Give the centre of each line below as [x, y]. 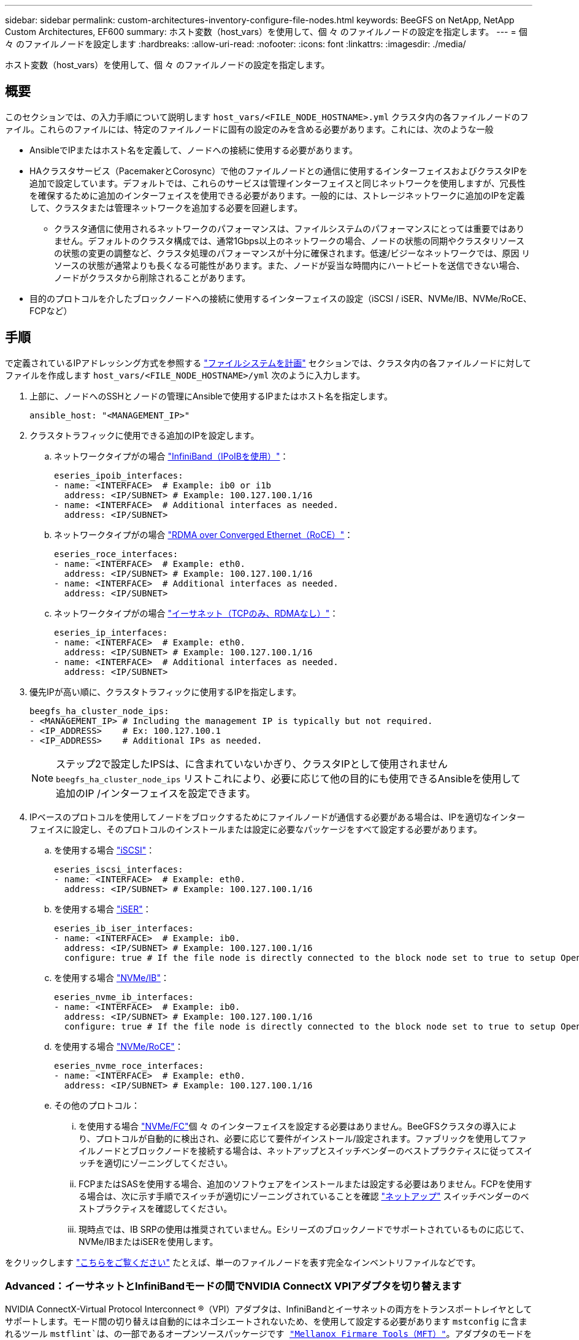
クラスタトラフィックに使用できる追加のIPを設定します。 [144, 435]
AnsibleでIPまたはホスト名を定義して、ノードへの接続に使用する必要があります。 [194, 150]
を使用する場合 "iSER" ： [103, 909]
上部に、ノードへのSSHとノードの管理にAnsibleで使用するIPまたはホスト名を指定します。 [211, 396]
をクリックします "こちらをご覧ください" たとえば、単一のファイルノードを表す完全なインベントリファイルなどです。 [243, 1262]
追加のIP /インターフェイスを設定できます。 [156, 793]
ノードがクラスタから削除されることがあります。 [152, 277]
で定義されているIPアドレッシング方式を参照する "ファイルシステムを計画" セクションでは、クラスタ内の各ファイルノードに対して [268, 363]
